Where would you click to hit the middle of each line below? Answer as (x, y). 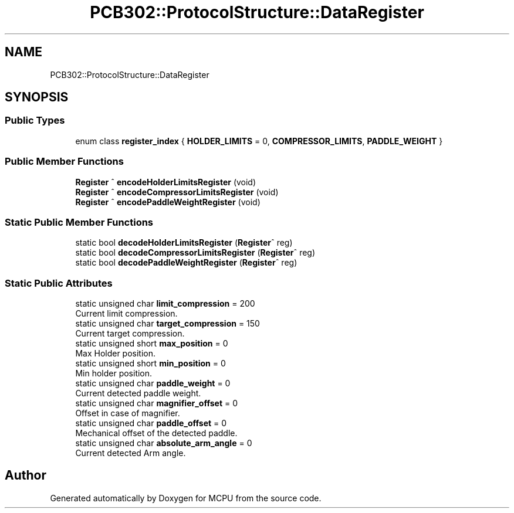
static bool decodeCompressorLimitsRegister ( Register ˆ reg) (195, 253)
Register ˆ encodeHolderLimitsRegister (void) (166, 182)
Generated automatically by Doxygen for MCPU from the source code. (186, 498)
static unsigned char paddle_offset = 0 (151, 423)
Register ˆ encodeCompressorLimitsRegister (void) (177, 192)
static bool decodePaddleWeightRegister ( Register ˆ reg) (186, 263)
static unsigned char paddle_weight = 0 (153, 383)
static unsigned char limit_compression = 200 (165, 304)
